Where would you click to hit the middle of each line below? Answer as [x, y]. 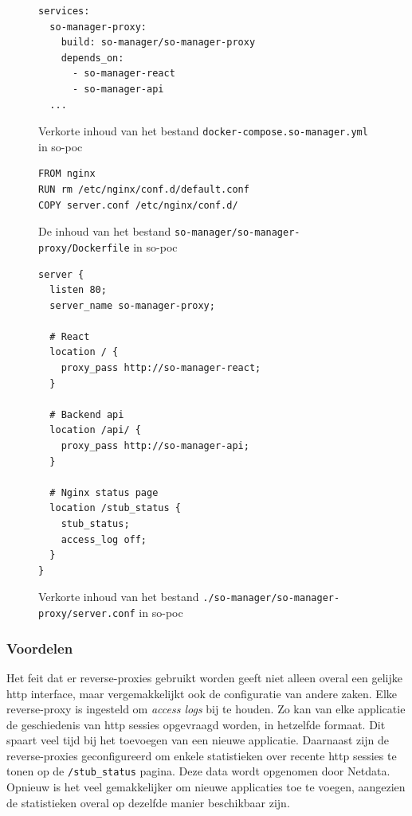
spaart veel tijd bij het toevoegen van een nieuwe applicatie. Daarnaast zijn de [198, 740]
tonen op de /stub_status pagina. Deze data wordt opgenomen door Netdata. [198, 771]
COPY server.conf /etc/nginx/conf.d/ [138, 205]
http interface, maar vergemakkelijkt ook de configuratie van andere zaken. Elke [202, 693]
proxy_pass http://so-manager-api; [155, 446]
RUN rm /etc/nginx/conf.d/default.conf [144, 189]
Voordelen [40, 648]
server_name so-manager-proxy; [132, 305]
